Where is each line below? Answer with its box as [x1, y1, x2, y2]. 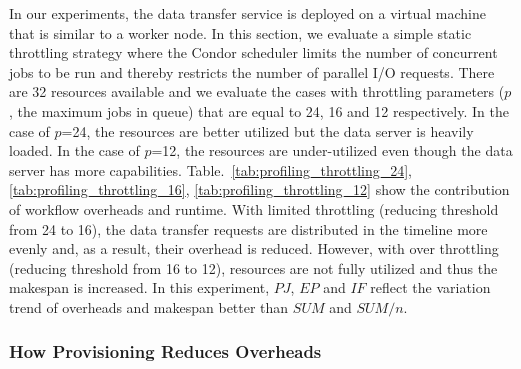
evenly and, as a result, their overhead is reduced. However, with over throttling [9, 238, 499, 259]
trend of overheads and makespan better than [9, 296, 289, 317]
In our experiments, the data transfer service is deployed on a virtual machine [9, 3, 486, 23]
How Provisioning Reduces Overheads [9, 339, 322, 364]
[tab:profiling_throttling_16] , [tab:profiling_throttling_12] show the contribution [9, 179, 510, 200]
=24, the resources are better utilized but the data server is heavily [61, 120, 474, 141]
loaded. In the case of [9, 140, 140, 161]
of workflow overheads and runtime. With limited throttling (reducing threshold [9, 198, 499, 219]
